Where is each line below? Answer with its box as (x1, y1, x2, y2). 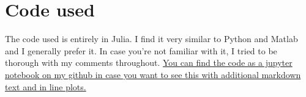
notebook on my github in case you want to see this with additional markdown (5, 68, 301, 81)
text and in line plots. (5, 80, 86, 93)
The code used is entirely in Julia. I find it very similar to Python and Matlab (5, 32, 298, 45)
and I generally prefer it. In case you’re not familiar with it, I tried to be (5, 44, 277, 57)
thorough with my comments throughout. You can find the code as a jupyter (5, 56, 293, 69)
